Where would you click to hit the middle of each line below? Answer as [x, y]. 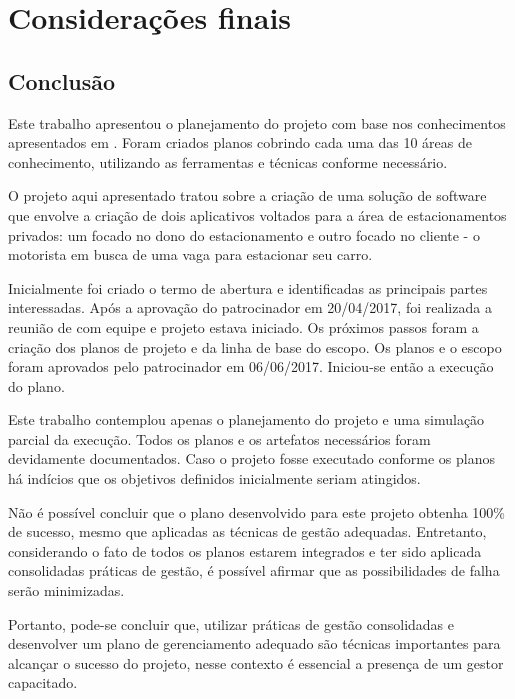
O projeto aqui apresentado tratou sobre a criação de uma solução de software [247, 195]
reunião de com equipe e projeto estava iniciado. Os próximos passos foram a [243, 326]
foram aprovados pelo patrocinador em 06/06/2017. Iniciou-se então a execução [251, 366]
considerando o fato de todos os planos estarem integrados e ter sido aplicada [245, 550]
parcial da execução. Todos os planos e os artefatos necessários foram [219, 438]
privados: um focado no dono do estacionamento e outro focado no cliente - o [244, 234]
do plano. [36, 385]
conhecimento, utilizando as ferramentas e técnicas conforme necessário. [228, 161]
